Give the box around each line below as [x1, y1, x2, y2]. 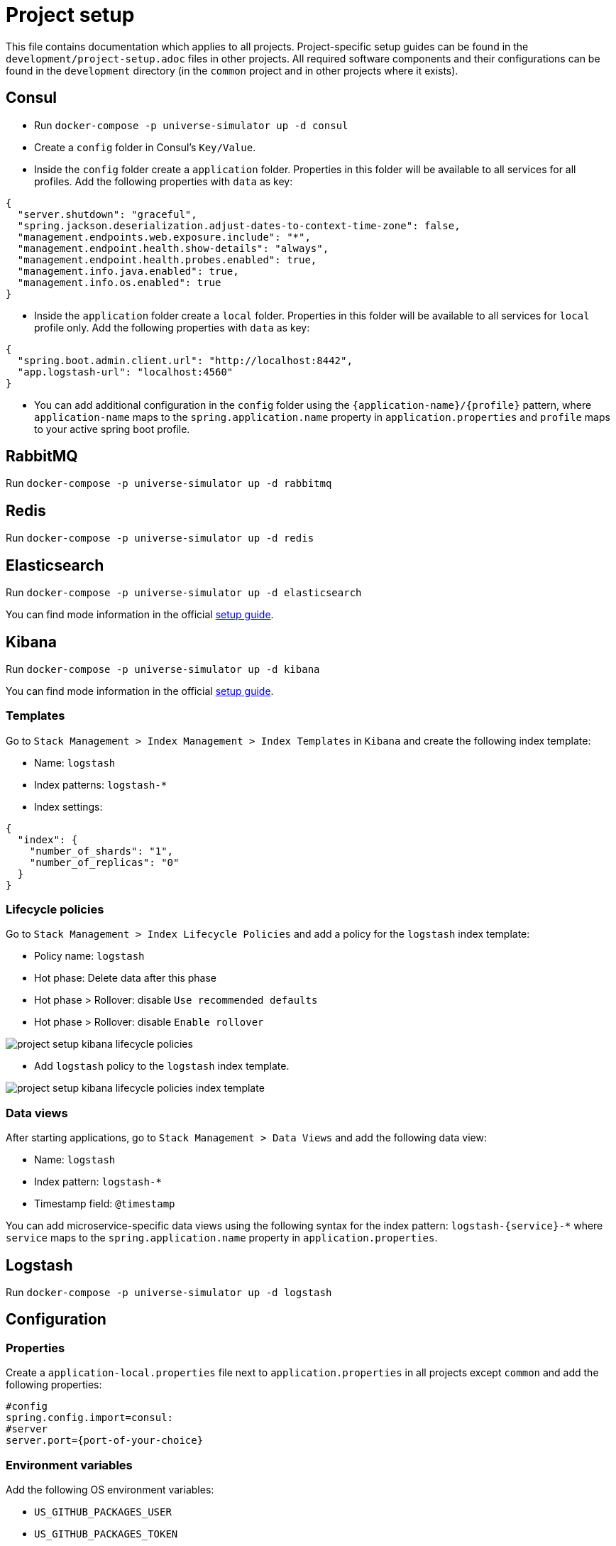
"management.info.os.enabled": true [17, 276, 221, 288]
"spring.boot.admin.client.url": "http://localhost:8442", [17, 354, 353, 366]
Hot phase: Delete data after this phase [34, 972, 217, 985]
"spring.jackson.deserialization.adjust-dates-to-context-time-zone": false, [17, 219, 461, 231]
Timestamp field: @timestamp [34, 1197, 175, 1210]
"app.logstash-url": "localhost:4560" [17, 366, 233, 378]
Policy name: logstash [34, 950, 145, 963]
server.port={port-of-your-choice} [6, 1435, 204, 1447]
